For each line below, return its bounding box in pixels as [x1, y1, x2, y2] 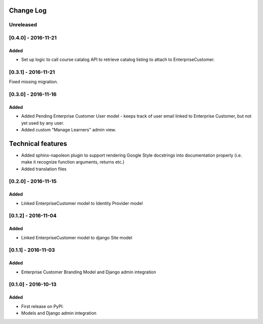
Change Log [9, 6, 47, 15]
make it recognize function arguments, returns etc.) [21, 159, 125, 165]
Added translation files [21, 166, 67, 172]
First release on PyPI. [21, 303, 64, 309]
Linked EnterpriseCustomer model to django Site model [21, 234, 132, 240]
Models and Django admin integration [21, 310, 97, 316]
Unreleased [9, 21, 38, 28]
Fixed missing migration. [9, 79, 58, 85]
